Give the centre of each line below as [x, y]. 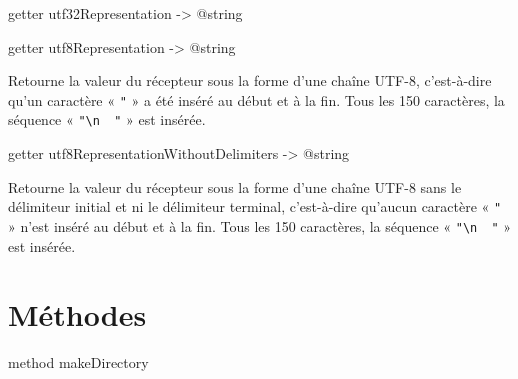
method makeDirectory [78, 362]
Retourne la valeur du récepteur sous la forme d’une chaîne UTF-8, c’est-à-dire [250, 80]
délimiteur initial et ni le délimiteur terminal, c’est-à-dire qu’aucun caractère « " [255, 206]
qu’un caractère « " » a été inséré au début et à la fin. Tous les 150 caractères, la [256, 99]
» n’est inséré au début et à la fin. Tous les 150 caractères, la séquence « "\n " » [260, 225]
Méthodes [77, 314]
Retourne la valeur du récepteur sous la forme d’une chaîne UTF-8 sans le [235, 186]
